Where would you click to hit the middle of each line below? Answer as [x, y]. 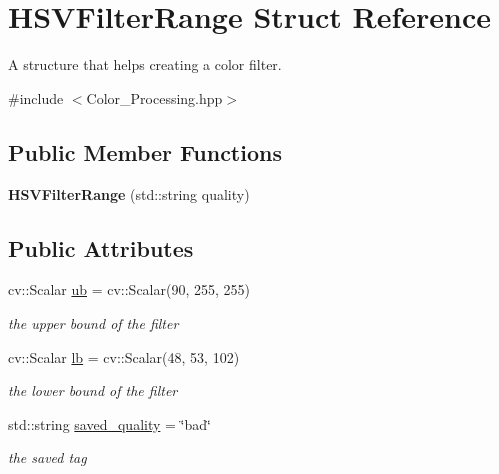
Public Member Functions [145, 151]
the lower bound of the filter [93, 390]
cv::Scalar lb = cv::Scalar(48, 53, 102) [124, 356]
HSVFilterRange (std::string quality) [129, 193]
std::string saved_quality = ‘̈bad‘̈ [109, 423]
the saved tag [47, 457]
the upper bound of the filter [93, 322]
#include [36, 97]
